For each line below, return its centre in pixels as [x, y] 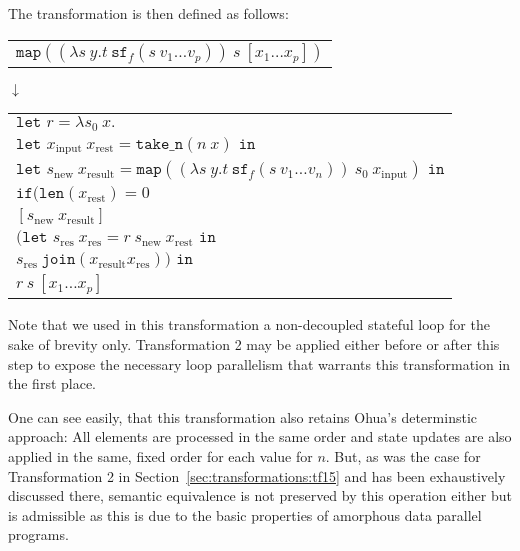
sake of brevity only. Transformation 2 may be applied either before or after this [254, 344]
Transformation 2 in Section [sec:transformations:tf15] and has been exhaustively [257, 475]
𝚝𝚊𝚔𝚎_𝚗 [159, 143]
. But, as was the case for [403, 456]
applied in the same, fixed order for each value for [160, 456]
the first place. [52, 383]
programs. [38, 534]
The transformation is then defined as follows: [148, 13]
